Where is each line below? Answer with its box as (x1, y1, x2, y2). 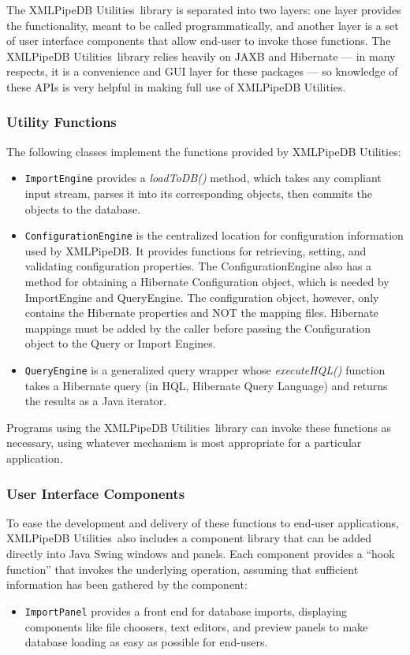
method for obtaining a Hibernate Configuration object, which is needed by (24, 274, 389, 290)
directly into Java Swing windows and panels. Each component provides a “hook (6, 545, 395, 562)
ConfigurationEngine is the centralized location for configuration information (24, 227, 404, 244)
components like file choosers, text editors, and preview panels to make (24, 618, 368, 635)
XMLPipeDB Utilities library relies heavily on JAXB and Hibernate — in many (6, 47, 396, 64)
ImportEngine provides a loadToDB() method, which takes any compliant (24, 169, 382, 186)
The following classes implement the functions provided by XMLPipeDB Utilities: (6, 143, 401, 159)
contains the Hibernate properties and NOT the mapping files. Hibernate (24, 304, 378, 321)
